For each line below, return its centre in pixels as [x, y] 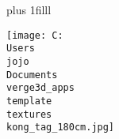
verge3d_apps [40, 88]
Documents [32, 75]
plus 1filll [29, 9]
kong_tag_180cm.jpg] [61, 128]
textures [29, 114]
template [29, 101]
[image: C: [35, 35]
